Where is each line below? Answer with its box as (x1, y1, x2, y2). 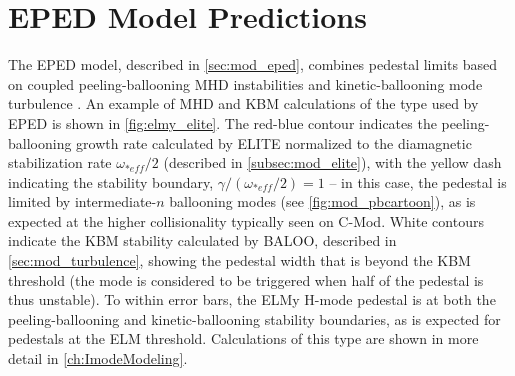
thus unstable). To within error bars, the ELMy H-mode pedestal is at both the (8, 289, 496, 310)
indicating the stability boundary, (8, 171, 214, 192)
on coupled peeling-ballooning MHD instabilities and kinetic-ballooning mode (8, 73, 483, 94)
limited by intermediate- (8, 191, 157, 212)
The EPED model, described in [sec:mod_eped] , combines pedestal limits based (8, 54, 497, 75)
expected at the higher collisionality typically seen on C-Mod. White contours (8, 210, 484, 231)
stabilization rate (8, 152, 112, 173)
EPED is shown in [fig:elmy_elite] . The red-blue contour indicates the (8, 112, 437, 133)
